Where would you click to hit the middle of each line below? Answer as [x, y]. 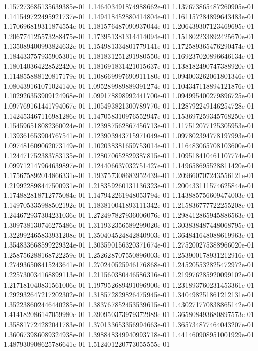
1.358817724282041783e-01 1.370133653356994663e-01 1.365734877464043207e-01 [129, 324]
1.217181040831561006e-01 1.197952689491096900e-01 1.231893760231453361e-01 [129, 284]
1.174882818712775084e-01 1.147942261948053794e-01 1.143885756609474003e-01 [129, 195]
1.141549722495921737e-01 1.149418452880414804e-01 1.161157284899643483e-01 [129, 16]
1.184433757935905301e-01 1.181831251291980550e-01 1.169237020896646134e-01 [129, 56]
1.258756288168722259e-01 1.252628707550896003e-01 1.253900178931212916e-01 [129, 254]
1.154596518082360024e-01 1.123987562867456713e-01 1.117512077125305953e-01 [129, 126]
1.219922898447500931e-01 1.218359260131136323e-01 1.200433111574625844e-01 [129, 185]
